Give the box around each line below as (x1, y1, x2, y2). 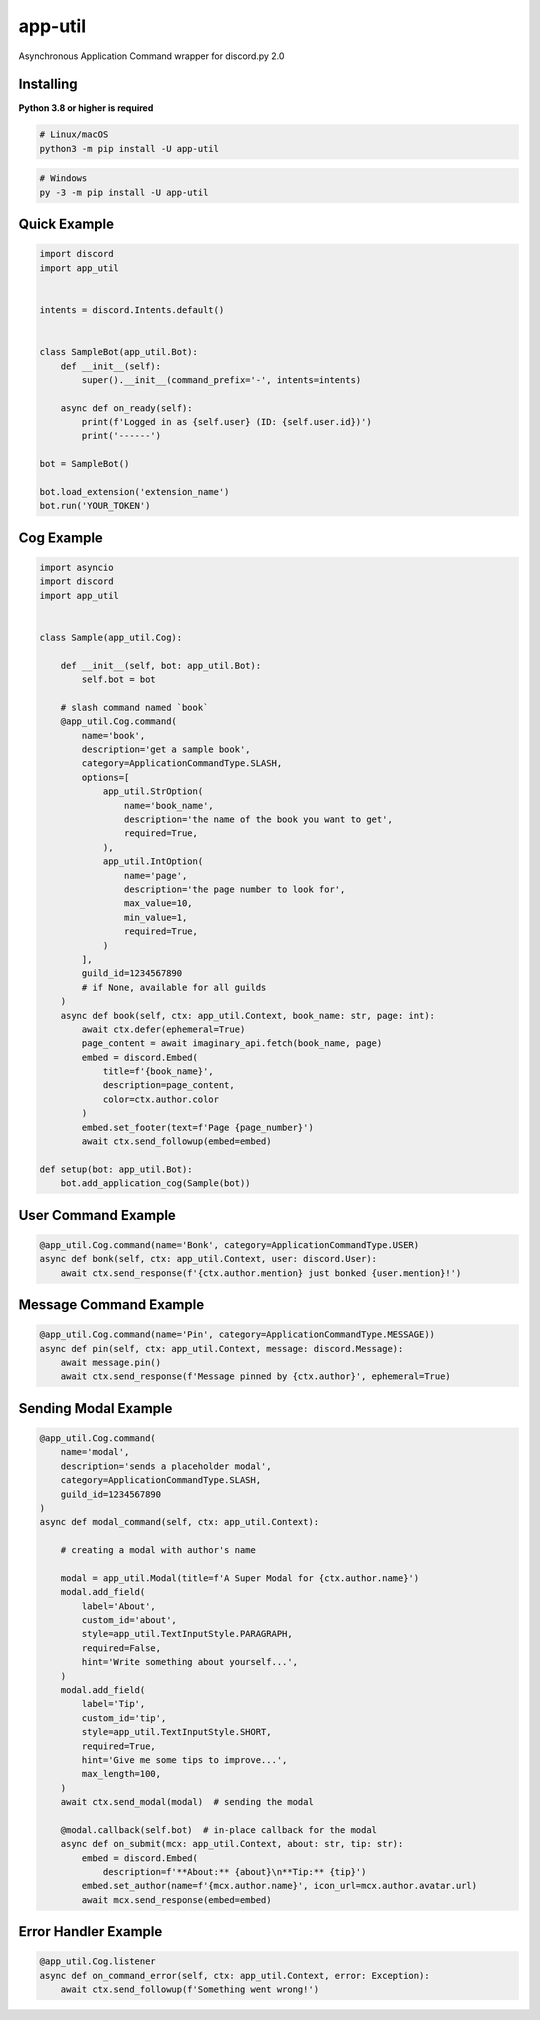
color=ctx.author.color (102, 1093, 220, 1105)
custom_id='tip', (81, 1712, 167, 1724)
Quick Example (18, 216, 115, 233)
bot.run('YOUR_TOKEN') (39, 500, 151, 512)
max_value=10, (123, 898, 194, 909)
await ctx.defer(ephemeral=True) (81, 1023, 246, 1035)
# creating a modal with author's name (60, 1545, 257, 1556)
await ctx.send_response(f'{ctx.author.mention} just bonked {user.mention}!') (60, 1267, 462, 1279)
